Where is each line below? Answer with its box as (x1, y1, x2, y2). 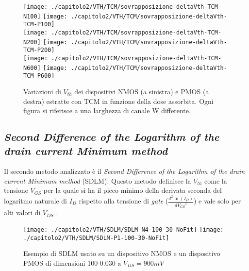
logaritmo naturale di (4, 196, 67, 205)
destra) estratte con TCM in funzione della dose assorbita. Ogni (23, 96, 214, 106)
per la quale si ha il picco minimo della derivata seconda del (43, 185, 222, 195)
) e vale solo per (193, 196, 241, 205)
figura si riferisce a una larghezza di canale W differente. (23, 105, 191, 116)
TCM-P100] (23, 21, 55, 28)
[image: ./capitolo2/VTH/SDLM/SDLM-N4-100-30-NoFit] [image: (23, 226, 224, 233)
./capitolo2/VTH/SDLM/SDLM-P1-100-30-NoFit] (23, 234, 169, 241)
